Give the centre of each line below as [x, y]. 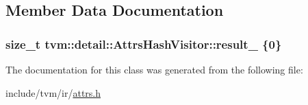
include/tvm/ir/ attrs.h [53, 92]
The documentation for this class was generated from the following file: [154, 69]
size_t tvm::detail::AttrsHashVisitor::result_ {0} [144, 44]
